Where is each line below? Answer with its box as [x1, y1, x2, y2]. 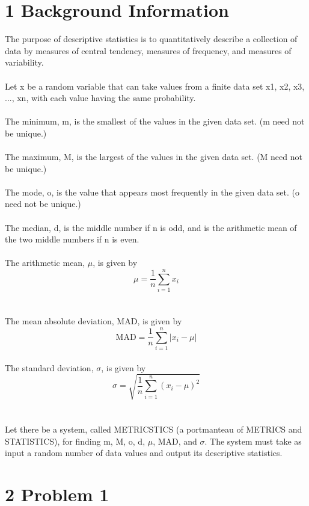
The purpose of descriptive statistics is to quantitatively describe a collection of [5, 32, 298, 45]
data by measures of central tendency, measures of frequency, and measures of [5, 44, 292, 57]
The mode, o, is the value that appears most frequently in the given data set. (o [5, 185, 299, 198]
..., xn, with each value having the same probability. [5, 91, 196, 104]
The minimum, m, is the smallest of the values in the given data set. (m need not [5, 115, 305, 128]
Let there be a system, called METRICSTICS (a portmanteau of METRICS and [5, 422, 302, 435]
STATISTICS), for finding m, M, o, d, [5, 434, 145, 447]
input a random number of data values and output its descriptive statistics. [5, 446, 283, 459]
